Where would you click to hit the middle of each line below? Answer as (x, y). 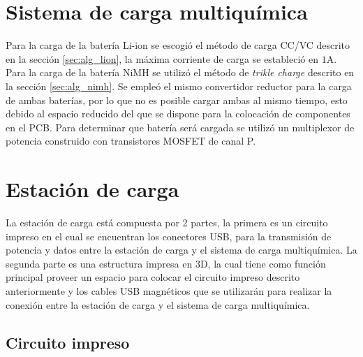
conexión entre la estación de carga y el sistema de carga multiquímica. (158, 304)
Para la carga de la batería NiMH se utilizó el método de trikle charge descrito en (180, 72)
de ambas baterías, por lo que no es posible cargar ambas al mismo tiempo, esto (177, 100)
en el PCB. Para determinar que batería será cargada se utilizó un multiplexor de (180, 127)
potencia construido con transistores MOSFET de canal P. (131, 141)
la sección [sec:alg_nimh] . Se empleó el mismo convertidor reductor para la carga (179, 86)
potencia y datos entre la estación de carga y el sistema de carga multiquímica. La (181, 250)
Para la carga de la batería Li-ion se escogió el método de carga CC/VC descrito (178, 45)
